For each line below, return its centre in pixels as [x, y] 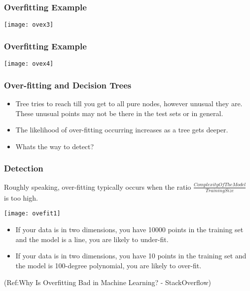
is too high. [21, 197]
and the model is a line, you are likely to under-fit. [92, 239]
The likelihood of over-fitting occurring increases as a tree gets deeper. [122, 130]
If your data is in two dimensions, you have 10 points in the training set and [131, 256]
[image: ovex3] [29, 25]
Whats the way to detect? [55, 146]
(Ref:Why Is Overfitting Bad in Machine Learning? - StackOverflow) [108, 282]
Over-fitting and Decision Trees [68, 85]
